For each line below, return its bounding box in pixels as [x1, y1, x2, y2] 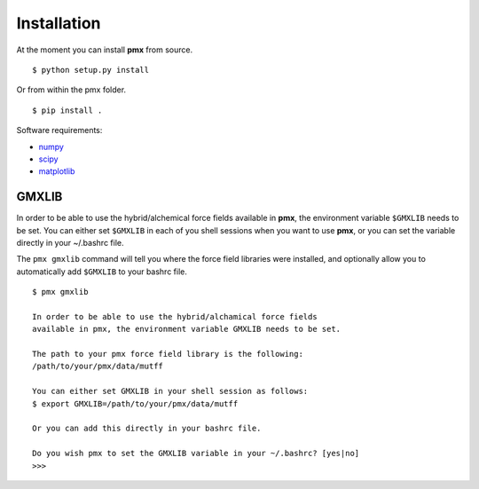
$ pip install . [32, 105, 103, 115]
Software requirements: [16, 125, 103, 136]
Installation [16, 13, 101, 33]
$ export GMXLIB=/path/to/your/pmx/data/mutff [32, 398, 239, 408]
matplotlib [38, 166, 75, 177]
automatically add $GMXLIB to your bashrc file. [16, 266, 188, 277]
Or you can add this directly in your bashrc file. [32, 423, 262, 434]
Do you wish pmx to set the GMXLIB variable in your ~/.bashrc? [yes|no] [32, 448, 360, 459]
